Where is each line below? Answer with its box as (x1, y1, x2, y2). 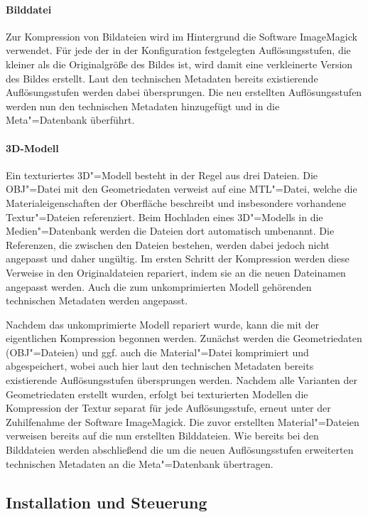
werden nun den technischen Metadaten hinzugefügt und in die (6, 98, 280, 113)
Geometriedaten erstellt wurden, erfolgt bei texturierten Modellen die (6, 386, 308, 401)
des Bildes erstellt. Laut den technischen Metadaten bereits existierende (6, 70, 318, 85)
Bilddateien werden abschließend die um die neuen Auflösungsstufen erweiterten (6, 442, 354, 457)
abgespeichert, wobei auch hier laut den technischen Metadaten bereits (6, 358, 314, 373)
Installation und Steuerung (6, 491, 207, 513)
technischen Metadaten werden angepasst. (6, 293, 188, 308)
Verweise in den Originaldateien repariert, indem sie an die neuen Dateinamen (6, 265, 346, 279)
